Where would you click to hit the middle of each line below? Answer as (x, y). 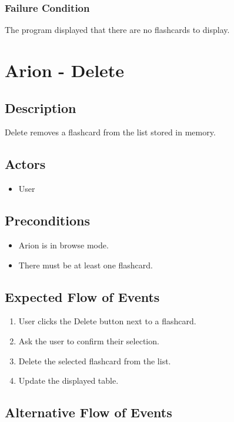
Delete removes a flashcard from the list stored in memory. (110, 132)
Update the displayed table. (68, 381)
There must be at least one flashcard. (86, 265)
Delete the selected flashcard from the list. (95, 360)
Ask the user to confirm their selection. (89, 340)
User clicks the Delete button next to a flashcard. (107, 321)
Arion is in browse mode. (63, 245)
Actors (25, 164)
